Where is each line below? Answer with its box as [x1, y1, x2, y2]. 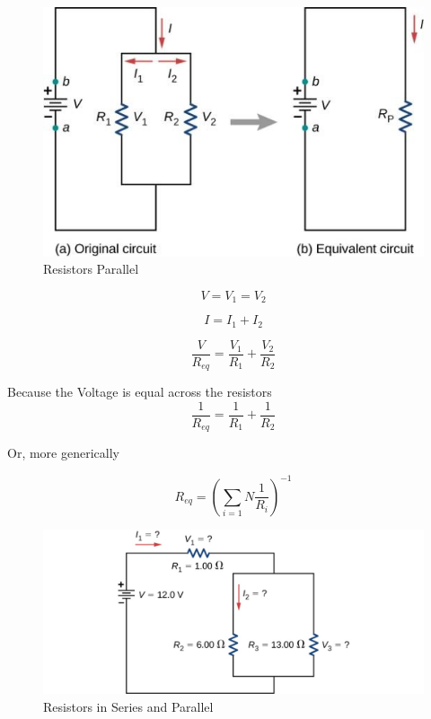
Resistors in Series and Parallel [43, 697, 214, 715]
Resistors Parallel [43, 259, 139, 278]
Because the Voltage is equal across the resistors [7, 382, 272, 401]
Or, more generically [7, 443, 119, 462]
